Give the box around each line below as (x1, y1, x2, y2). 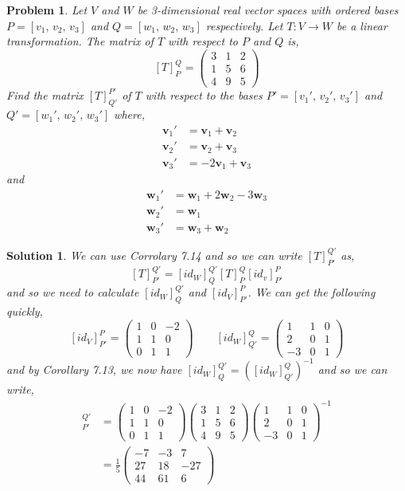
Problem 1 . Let (6, 2, 88, 18)
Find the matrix (6, 87, 84, 104)
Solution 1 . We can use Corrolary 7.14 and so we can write (6, 246, 302, 263)
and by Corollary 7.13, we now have (6, 361, 182, 378)
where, (114, 106, 145, 123)
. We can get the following (247, 284, 376, 300)
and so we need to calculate (6, 284, 139, 300)
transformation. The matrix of (6, 33, 154, 49)
